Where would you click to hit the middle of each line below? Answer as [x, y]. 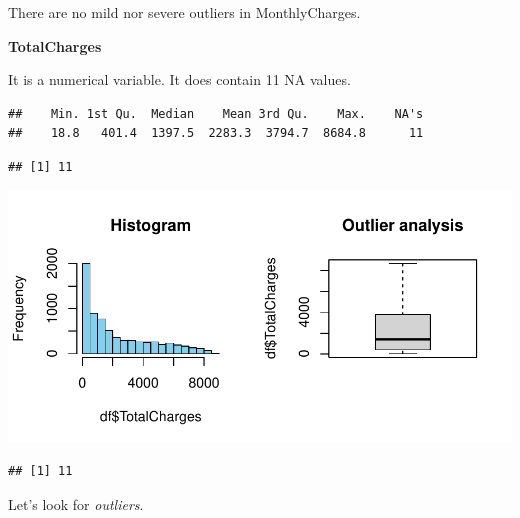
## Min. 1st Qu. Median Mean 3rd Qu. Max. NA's [216, 113]
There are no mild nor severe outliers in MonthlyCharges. [184, 12]
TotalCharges [55, 45]
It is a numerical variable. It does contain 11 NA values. [179, 79]
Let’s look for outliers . [76, 503]
